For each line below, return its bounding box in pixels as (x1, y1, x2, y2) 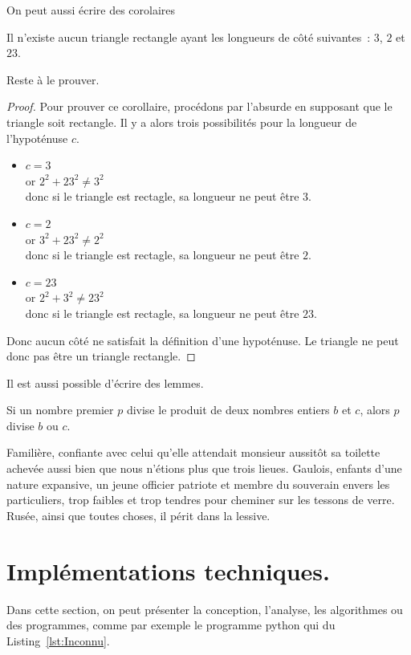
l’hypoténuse (6, 129, 68, 146)
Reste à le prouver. (6, 71, 100, 87)
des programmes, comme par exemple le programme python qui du (6, 616, 336, 633)
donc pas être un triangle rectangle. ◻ (6, 348, 196, 364)
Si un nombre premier (6, 401, 114, 418)
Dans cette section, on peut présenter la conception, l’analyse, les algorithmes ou (6, 600, 403, 617)
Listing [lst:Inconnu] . (6, 632, 110, 649)
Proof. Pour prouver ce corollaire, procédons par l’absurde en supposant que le (6, 98, 393, 115)
